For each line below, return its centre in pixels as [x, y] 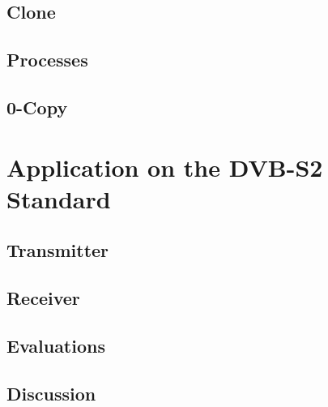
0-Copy [37, 107]
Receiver [43, 298]
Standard [59, 198]
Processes [47, 60]
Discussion [51, 393]
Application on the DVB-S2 [165, 167]
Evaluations [56, 345]
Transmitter [58, 250]
